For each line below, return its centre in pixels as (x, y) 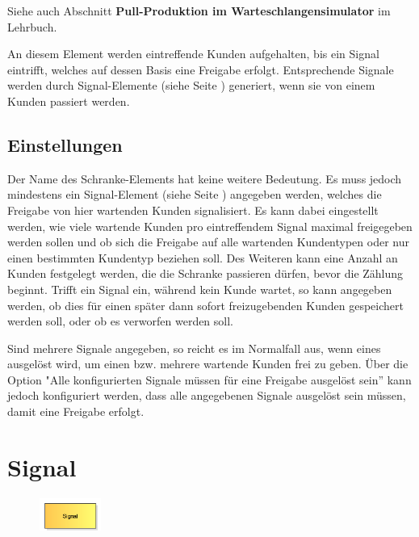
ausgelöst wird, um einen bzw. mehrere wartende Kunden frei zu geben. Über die (208, 364)
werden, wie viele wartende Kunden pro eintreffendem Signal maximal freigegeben (210, 226)
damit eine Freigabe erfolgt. (76, 411)
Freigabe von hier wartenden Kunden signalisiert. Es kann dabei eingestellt (193, 210)
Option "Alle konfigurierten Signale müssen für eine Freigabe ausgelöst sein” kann (209, 379)
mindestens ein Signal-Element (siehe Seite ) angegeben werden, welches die (195, 194)
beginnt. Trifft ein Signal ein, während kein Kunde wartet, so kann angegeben (200, 289)
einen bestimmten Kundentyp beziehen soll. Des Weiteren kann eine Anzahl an (203, 257)
